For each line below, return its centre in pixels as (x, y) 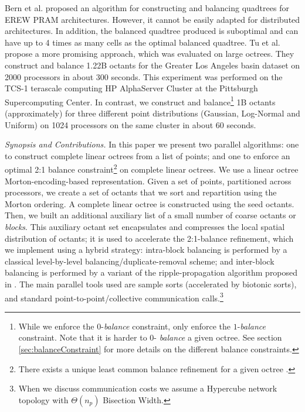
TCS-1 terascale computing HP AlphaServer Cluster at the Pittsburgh (131, 88)
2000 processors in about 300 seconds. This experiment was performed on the (144, 76)
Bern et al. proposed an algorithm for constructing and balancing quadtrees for (147, 8)
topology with (43, 399)
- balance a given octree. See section (218, 337)
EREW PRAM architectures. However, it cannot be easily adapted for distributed (152, 19)
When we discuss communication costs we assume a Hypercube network (148, 388)
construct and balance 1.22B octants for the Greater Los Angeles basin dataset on (152, 65)
